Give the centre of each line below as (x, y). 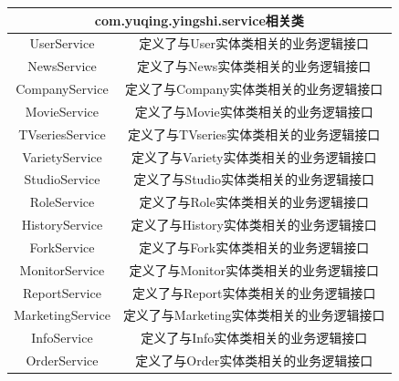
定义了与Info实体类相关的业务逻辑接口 (254, 338)
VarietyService (62, 156)
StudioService (62, 179)
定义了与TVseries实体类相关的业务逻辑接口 (254, 134)
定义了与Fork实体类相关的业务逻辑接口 (254, 247)
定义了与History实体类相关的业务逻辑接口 (254, 225)
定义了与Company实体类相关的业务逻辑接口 (254, 89)
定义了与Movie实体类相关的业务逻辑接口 (254, 111)
